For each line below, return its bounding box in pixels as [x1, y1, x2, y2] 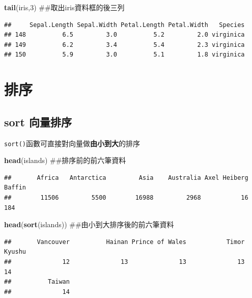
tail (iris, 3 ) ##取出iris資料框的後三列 [4, 2, 125, 12]
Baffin [4, 184, 26, 192]
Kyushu [4, 248, 26, 256]
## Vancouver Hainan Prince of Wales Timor [4, 238, 245, 246]
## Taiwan [4, 278, 70, 286]
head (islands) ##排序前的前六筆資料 [4, 155, 126, 166]
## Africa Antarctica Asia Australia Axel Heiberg [4, 174, 248, 181]
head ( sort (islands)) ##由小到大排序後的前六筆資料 [4, 219, 174, 230]
